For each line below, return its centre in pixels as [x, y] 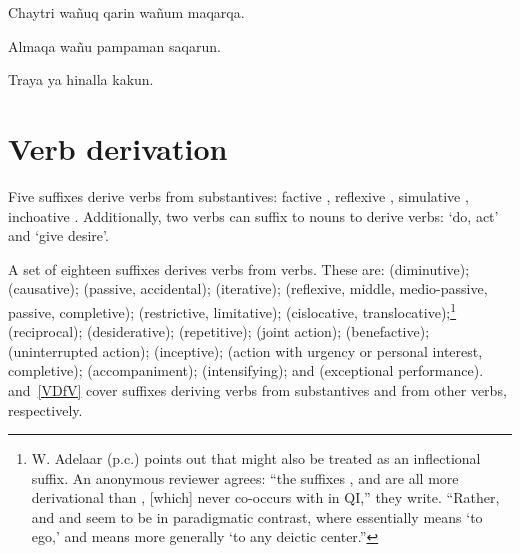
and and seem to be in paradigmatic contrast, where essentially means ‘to [257, 516]
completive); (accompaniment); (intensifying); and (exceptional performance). [246, 370]
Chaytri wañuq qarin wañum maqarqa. [126, 12]
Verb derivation [118, 147]
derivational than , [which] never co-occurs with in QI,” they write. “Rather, [265, 497]
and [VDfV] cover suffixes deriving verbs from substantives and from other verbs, [257, 389]
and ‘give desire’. [58, 235]
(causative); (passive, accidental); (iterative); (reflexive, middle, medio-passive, [248, 288]
